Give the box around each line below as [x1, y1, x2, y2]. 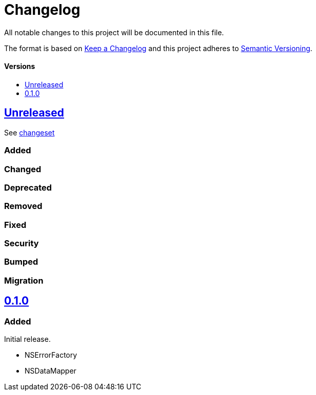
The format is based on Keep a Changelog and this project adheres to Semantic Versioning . [4, 43, 312, 53]
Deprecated [4, 182, 52, 193]
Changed [4, 164, 41, 174]
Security [4, 238, 39, 249]
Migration [4, 275, 44, 286]
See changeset [4, 128, 55, 137]
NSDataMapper [25, 366, 77, 376]
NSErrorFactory [25, 351, 77, 360]
